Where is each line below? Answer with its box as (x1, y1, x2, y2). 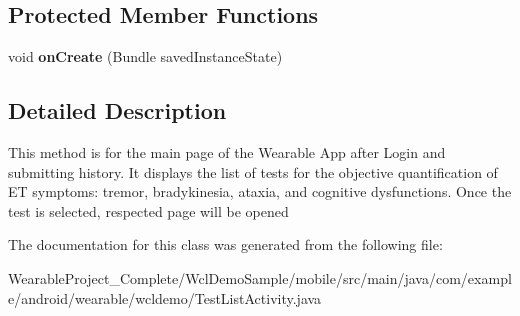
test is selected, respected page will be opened (8, 200, 289, 221)
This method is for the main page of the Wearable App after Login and (8, 142, 446, 162)
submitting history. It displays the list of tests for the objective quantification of (8, 161, 498, 182)
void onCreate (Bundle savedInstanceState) (8, 46, 283, 67)
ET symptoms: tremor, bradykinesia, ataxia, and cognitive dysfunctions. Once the (8, 181, 512, 202)
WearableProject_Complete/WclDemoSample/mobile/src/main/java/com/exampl (8, 267, 512, 288)
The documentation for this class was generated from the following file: (8, 234, 443, 255)
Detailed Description (8, 95, 227, 126)
